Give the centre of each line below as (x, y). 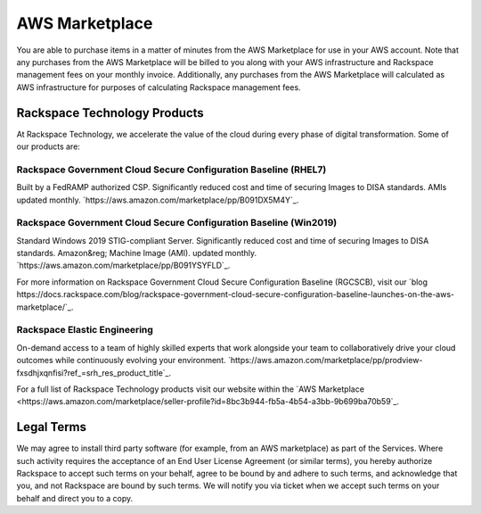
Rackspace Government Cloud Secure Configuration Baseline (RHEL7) (171, 170)
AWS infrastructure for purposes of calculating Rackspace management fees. (159, 87)
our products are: (48, 146)
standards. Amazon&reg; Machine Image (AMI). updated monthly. (137, 253)
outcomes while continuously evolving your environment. (121, 361)
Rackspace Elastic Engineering (85, 330)
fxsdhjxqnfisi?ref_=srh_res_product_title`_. (94, 373)
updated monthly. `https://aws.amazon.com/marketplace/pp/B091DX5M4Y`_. (158, 200)
